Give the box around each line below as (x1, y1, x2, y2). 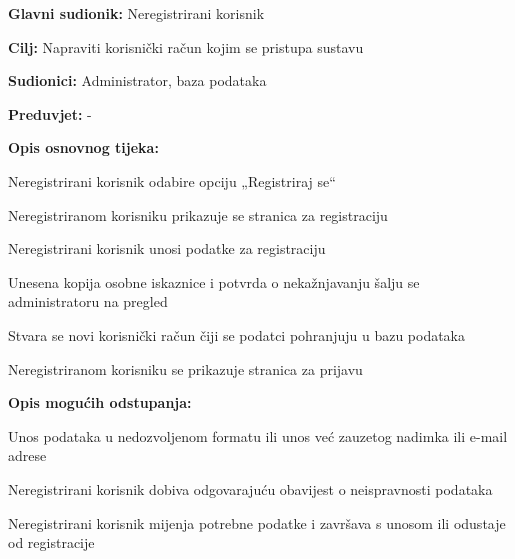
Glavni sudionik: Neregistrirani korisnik (8, 3, 265, 23)
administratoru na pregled (8, 291, 168, 312)
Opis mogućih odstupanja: (8, 392, 192, 413)
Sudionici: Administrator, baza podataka (8, 70, 267, 91)
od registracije (8, 532, 95, 553)
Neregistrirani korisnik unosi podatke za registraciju (8, 238, 326, 259)
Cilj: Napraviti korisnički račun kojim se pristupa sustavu (8, 36, 364, 57)
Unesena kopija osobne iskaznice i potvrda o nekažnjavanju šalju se (8, 271, 420, 292)
